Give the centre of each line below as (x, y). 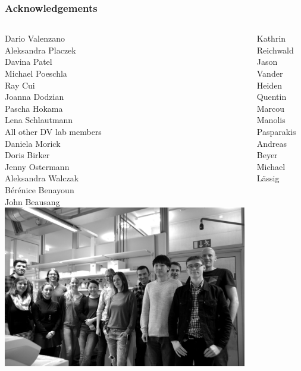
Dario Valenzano (35, 38)
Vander (270, 73)
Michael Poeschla (36, 73)
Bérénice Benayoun (40, 189)
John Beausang (32, 201)
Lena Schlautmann (39, 120)
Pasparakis (276, 131)
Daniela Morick (33, 143)
